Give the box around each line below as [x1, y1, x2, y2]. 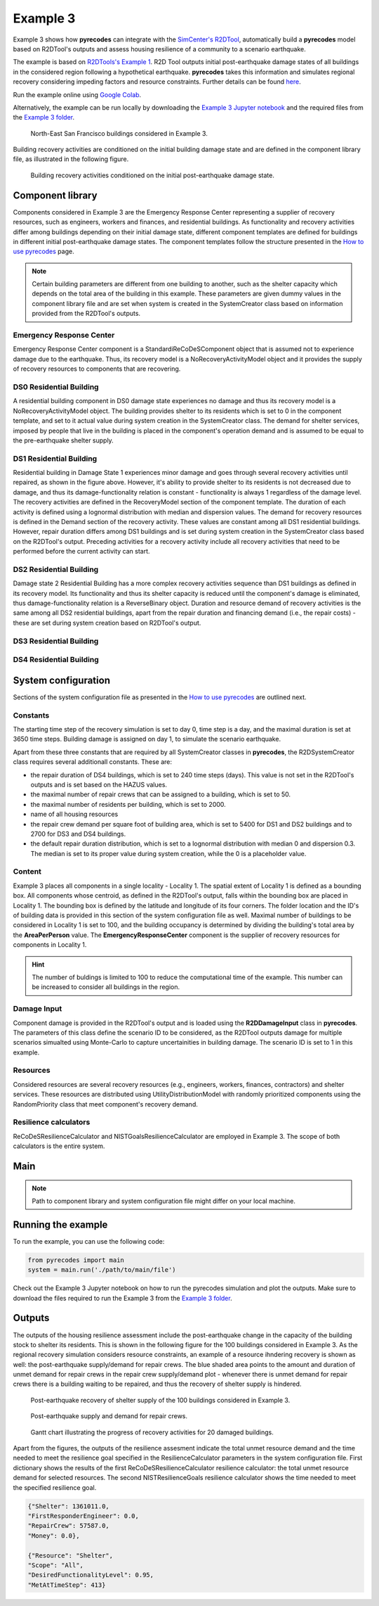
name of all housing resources [30, 810, 119, 819]
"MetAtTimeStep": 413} [27, 1581, 106, 1589]
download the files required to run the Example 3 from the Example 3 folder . [13, 1294, 232, 1302]
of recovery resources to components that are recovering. [13, 364, 181, 373]
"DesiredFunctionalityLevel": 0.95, [27, 1571, 154, 1579]
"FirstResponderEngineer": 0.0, [27, 1512, 140, 1519]
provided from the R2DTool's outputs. [32, 310, 140, 318]
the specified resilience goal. [13, 1483, 97, 1491]
